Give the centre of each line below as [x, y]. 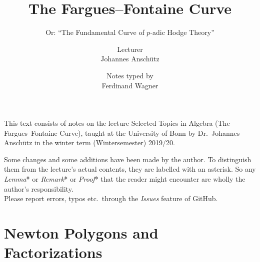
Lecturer [130, 49]
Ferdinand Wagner [130, 85]
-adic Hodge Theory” [182, 32]
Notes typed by [130, 75]
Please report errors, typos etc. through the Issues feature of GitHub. [111, 198]
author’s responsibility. [39, 188]
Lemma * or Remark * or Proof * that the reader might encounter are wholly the [125, 179]
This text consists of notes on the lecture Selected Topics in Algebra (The [117, 123]
